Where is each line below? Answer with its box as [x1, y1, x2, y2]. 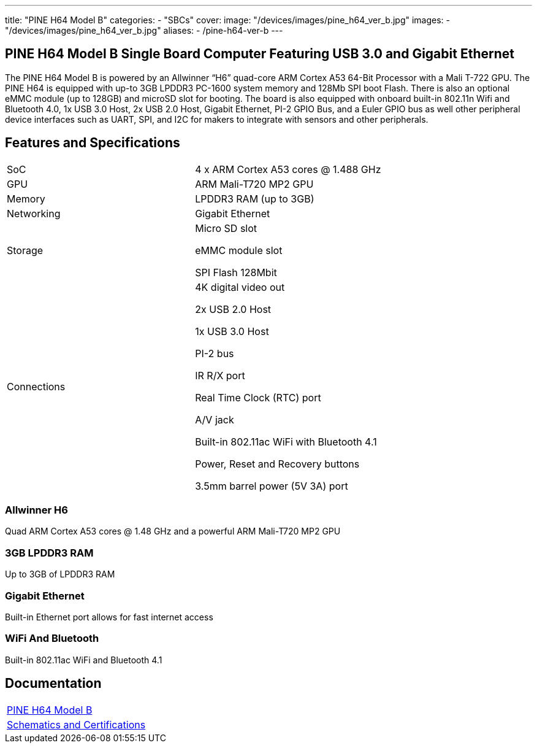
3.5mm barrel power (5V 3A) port [195, 479, 348, 492]
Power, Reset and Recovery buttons [195, 457, 360, 470]
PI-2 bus [195, 347, 234, 360]
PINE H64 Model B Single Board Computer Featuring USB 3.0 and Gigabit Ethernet [5, 46, 514, 62]
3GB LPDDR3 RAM [5, 546, 94, 559]
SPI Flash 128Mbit [195, 266, 277, 279]
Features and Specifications [5, 135, 180, 151]
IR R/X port [195, 369, 245, 382]
